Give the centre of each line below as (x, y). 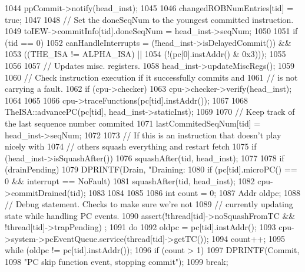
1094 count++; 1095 (248, 238)
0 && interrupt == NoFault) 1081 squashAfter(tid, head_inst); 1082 (130, 180)
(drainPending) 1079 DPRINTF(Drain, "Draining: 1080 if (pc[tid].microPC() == (151, 169)
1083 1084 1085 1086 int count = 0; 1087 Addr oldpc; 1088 (194, 192)
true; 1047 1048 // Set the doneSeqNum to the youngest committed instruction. (149, 19)
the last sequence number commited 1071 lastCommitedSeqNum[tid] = (133, 123)
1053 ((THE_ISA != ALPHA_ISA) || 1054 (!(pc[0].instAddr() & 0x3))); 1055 (145, 54)
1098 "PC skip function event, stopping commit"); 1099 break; (117, 262)
